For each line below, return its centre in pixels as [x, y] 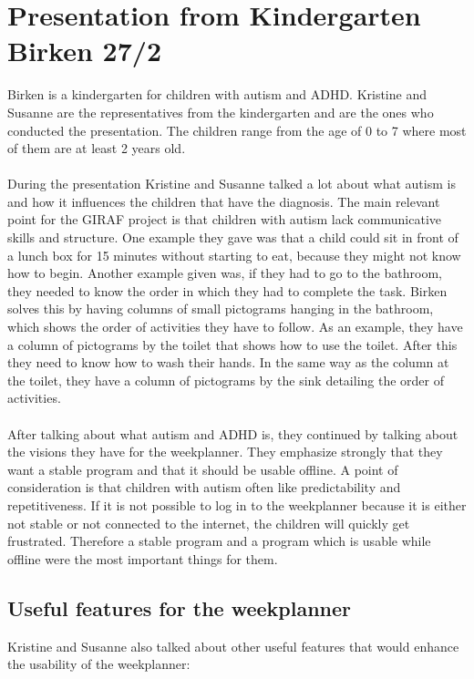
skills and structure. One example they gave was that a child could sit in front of [233, 237]
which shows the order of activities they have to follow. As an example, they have [235, 327]
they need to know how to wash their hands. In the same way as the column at [228, 362]
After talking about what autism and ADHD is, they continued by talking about [233, 433]
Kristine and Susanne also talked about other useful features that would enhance [233, 646]
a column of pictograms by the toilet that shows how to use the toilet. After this [232, 344]
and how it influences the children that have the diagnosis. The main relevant [224, 201]
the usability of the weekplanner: [99, 664]
